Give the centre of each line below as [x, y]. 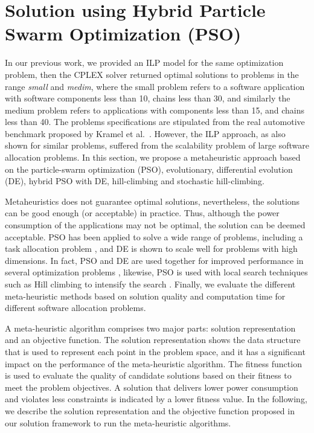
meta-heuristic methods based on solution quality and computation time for [145, 296]
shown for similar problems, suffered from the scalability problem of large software [157, 145]
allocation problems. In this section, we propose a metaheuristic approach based [153, 157]
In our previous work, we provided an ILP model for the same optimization [144, 63]
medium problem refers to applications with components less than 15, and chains [155, 110]
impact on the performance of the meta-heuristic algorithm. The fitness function [153, 363]
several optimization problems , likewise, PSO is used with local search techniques [156, 272]
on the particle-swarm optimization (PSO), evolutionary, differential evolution [149, 169]
